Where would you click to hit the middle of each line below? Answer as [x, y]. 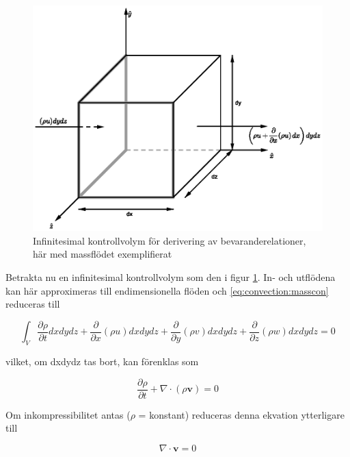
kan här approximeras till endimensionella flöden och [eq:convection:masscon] [167, 290]
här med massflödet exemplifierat [103, 254]
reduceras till [33, 304]
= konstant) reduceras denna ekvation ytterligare [241, 414]
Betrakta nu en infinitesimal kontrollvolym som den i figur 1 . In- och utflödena [171, 276]
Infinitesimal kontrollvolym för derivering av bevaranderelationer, [170, 240]
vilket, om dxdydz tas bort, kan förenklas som [102, 361]
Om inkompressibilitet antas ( [68, 414]
